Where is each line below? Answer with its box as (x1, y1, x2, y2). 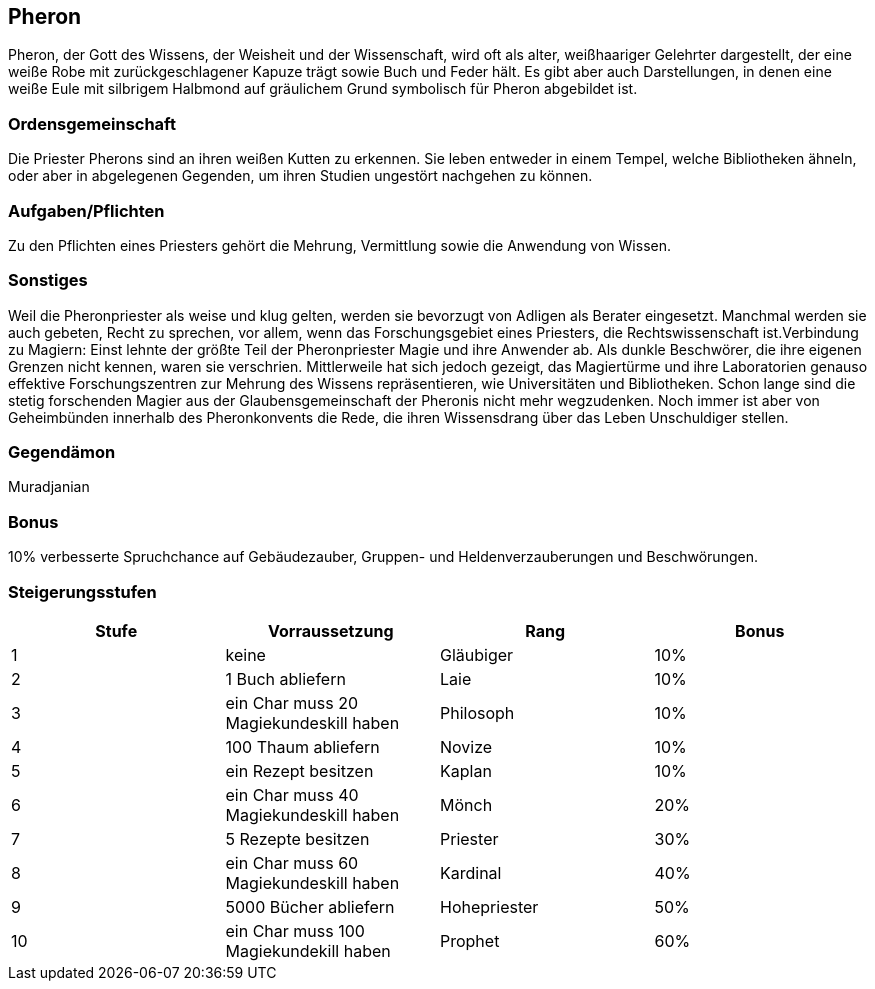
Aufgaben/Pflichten (8, 200, 165, 221)
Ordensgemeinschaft (8, 113, 176, 134)
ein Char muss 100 (225, 920, 365, 941)
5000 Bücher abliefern (225, 896, 395, 917)
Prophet (440, 930, 500, 951)
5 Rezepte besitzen (225, 828, 370, 849)
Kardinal (440, 862, 502, 883)
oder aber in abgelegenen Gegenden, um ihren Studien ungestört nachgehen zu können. (8, 167, 593, 185)
